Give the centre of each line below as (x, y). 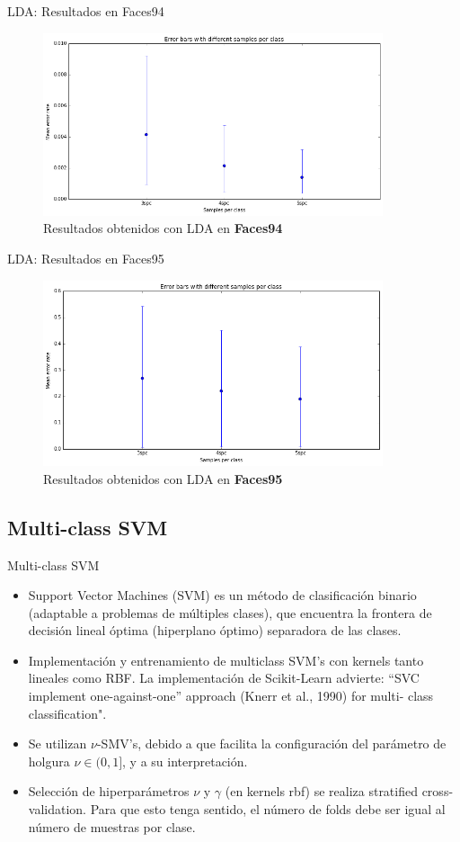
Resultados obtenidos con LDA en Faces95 (163, 478)
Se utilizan (57, 743)
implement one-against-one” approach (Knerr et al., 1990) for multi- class (231, 696)
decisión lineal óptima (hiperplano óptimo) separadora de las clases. (215, 630)
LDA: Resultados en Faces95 (86, 258)
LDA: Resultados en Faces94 (86, 11)
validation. (57, 809)
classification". (67, 713)
